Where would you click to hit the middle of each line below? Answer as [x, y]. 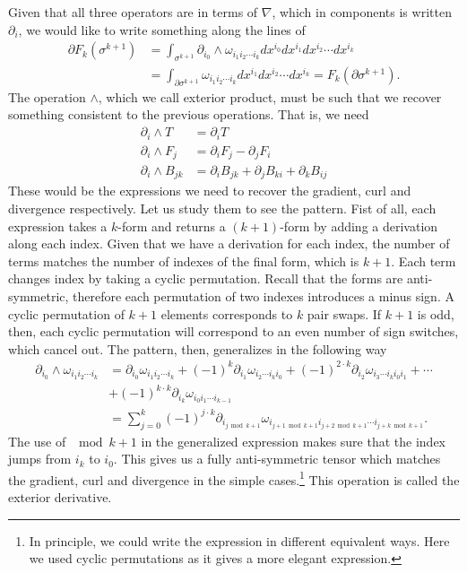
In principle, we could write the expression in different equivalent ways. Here [239, 540]
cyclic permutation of [66, 313]
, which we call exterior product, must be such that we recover [270, 96]
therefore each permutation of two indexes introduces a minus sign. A [264, 296]
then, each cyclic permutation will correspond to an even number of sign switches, [233, 331]
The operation [47, 96]
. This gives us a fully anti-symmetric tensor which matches [277, 459]
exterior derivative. [60, 496]
